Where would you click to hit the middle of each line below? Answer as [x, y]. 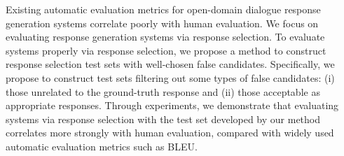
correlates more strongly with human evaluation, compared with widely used [170, 133]
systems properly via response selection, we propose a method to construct [166, 50]
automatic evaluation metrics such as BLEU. [102, 146]
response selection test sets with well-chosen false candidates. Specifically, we [170, 64]
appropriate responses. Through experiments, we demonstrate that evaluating [172, 105]
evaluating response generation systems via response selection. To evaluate [165, 37]
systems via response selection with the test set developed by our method [163, 119]
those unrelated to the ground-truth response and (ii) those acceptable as [163, 91]
